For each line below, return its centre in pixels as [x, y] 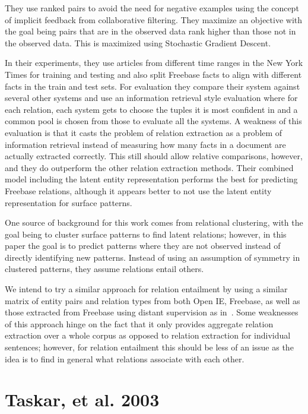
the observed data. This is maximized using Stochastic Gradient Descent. [138, 42]
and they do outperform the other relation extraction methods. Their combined [149, 167]
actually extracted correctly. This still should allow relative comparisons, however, [154, 156]
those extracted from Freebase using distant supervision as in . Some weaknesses [152, 312]
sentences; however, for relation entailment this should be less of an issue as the [149, 347]
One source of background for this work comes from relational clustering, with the [154, 222]
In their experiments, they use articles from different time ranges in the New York [154, 63]
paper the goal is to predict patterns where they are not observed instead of [143, 246]
